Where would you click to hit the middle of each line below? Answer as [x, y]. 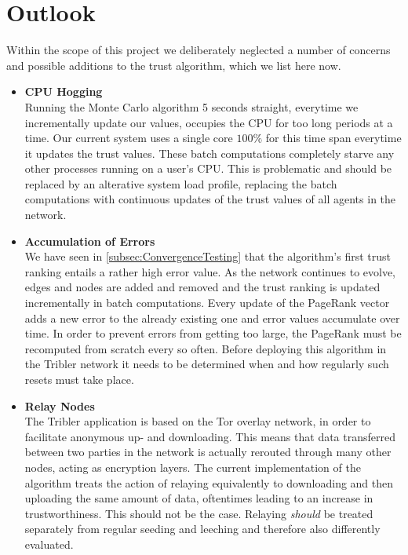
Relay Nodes [60, 405]
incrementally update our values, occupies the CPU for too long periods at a [209, 122]
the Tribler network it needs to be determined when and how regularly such [207, 364]
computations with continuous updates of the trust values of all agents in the [210, 199]
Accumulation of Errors [90, 241]
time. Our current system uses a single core [129, 138]
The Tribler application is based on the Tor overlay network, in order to [198, 421]
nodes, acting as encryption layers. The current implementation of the [193, 467]
